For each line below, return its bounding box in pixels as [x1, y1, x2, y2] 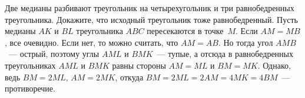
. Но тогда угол [218, 36, 273, 48]
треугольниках [5, 59, 56, 71]
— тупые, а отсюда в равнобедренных [157, 48, 294, 60]
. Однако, [257, 59, 291, 71]
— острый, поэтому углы [8, 48, 100, 60]
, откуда [115, 70, 144, 83]
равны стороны [112, 59, 166, 71]
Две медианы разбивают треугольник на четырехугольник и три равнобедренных [5, 2, 294, 13]
